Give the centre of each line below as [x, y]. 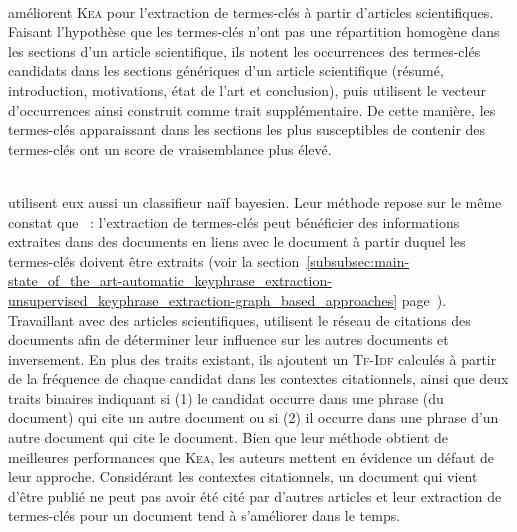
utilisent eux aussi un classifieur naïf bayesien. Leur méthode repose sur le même [255, 201]
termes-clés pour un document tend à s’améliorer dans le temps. [204, 515]
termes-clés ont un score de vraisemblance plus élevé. [170, 148]
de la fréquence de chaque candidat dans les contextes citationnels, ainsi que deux [258, 378]
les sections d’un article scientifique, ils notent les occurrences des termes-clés [244, 50]
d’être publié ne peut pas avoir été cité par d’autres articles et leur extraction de [255, 495]
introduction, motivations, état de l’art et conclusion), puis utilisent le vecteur [247, 89]
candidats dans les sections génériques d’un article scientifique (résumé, [226, 70]
